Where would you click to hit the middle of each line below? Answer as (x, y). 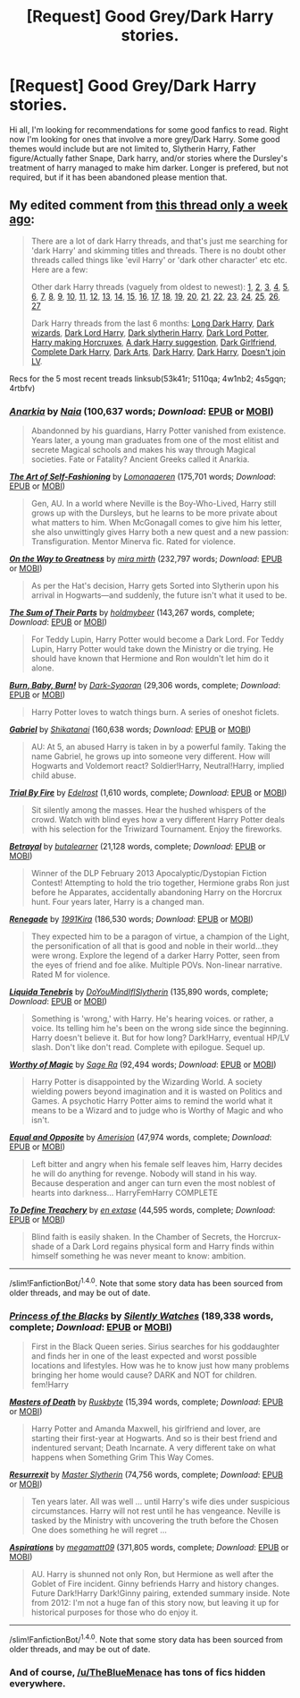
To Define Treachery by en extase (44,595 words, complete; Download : (142, 1210)
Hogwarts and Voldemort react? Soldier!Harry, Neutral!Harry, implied (158, 766)
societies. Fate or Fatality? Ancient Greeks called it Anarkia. (140, 459)
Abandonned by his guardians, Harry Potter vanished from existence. (158, 431)
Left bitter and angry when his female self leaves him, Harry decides (157, 1165)
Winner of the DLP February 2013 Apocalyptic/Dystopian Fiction (149, 874)
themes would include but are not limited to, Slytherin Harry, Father (133, 149)
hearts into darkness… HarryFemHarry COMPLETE (125, 1193)
